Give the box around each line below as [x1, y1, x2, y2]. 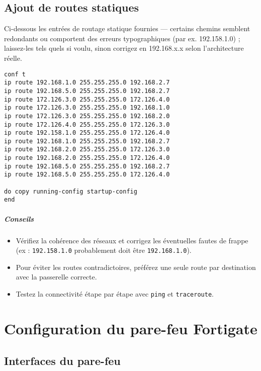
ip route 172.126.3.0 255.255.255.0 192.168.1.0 [4, 104, 170, 112]
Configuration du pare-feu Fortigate [4, 318, 257, 338]
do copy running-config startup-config [4, 188, 137, 195]
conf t [4, 70, 26, 78]
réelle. [4, 52, 22, 63]
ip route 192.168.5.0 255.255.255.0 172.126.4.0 [4, 171, 170, 178]
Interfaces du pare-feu [4, 352, 121, 368]
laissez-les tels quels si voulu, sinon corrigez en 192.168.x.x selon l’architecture [4, 43, 244, 53]
